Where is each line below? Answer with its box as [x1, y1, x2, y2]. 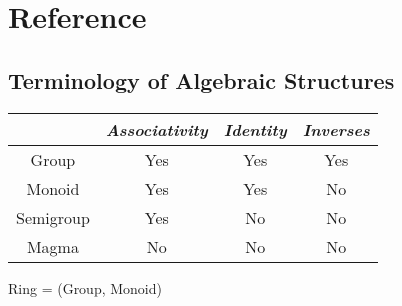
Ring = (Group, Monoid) [8, 277, 162, 298]
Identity [223, 117, 287, 141]
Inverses [302, 117, 370, 141]
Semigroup [16, 205, 90, 229]
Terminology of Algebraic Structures [8, 64, 395, 95]
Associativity [105, 117, 208, 141]
